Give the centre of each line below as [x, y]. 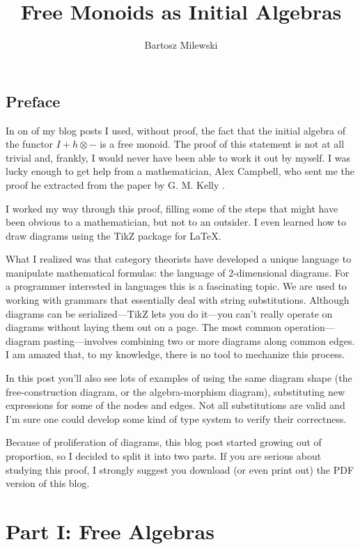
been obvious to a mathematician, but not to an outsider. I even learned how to [176, 222]
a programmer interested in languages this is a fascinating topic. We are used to [176, 286]
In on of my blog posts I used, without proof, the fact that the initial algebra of [176, 130]
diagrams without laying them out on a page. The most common [144, 327]
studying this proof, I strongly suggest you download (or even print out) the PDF [180, 469]
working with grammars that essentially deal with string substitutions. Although [178, 300]
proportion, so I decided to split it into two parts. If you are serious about [164, 456]
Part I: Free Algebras [110, 531]
